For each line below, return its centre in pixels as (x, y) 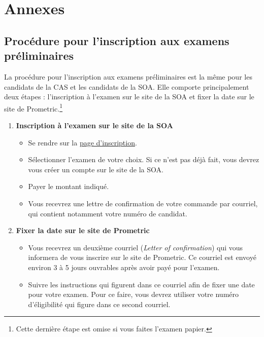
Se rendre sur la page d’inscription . (82, 142)
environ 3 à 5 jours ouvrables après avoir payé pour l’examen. (124, 267)
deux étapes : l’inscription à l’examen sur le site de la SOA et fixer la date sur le (129, 97)
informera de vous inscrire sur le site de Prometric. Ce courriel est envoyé (142, 257)
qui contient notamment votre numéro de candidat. (108, 213)
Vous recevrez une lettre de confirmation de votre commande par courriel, (143, 203)
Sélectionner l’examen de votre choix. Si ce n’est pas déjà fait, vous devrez (144, 159)
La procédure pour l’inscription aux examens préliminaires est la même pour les (128, 76)
